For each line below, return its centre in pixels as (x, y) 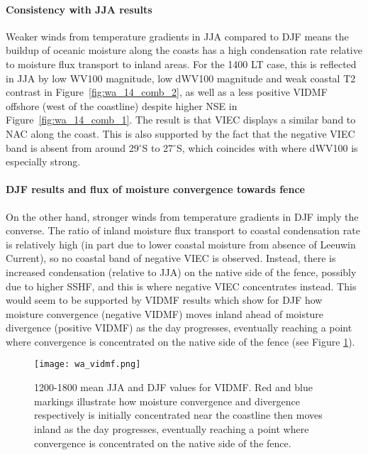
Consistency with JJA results (79, 9)
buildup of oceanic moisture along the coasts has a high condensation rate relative (184, 50)
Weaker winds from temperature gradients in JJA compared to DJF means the (177, 36)
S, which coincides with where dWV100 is (267, 147)
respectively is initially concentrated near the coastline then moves (178, 415)
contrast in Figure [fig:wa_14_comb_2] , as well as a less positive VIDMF (167, 92)
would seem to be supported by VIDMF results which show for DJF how (164, 300)
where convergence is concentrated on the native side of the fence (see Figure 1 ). (180, 341)
